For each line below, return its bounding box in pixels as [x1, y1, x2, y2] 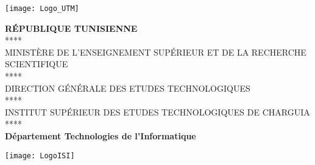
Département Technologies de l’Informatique [5, 130, 196, 142]
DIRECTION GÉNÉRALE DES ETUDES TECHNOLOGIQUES [5, 81, 250, 94]
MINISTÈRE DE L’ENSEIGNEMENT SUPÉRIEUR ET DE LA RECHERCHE [5, 45, 306, 58]
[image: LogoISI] [5, 151, 75, 160]
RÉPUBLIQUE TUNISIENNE [5, 21, 138, 34]
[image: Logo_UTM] [5, 4, 79, 13]
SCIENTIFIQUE [5, 57, 68, 70]
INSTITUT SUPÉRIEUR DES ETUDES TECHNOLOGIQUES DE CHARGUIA [5, 105, 310, 118]
